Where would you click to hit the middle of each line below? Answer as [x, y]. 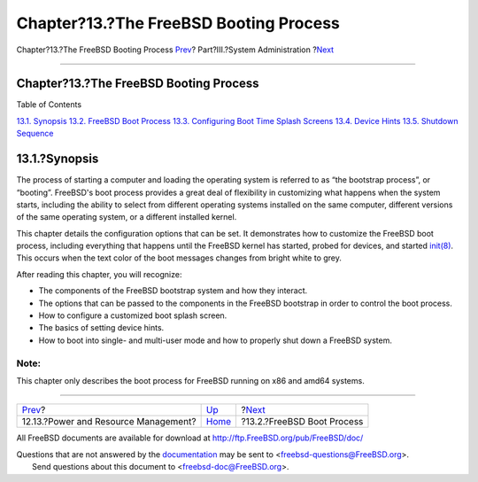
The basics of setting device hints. [101, 328]
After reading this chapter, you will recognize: [99, 274]
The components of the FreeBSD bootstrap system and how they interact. [173, 291]
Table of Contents [49, 105]
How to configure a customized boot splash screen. [133, 315]
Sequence [35, 134]
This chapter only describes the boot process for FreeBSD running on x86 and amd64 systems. [190, 380]
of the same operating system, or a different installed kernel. [127, 217]
